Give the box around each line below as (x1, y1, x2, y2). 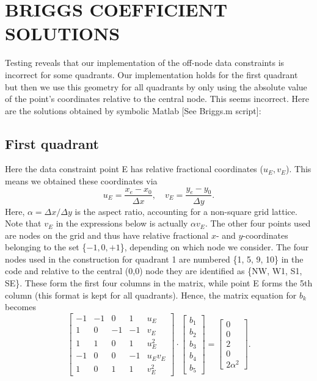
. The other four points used (205, 217, 311, 230)
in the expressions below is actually (56, 217, 188, 230)
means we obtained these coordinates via (5, 175, 158, 187)
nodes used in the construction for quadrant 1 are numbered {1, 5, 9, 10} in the (5, 252, 304, 265)
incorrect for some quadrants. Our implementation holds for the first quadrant (5, 68, 298, 81)
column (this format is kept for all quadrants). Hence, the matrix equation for (5, 288, 297, 301)
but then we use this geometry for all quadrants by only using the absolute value (5, 80, 307, 93)
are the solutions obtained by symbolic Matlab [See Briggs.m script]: (5, 104, 261, 117)
